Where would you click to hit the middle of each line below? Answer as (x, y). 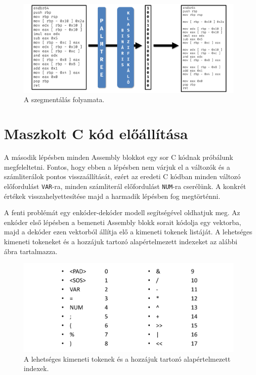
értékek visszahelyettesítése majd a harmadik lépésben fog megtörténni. (112, 196)
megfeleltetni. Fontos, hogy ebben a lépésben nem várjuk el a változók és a (117, 167)
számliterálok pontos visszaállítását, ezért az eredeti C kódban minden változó (122, 176)
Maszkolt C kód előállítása (96, 133)
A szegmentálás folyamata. (64, 99)
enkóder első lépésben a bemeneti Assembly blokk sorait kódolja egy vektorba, (123, 222)
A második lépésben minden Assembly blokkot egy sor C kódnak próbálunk (119, 157)
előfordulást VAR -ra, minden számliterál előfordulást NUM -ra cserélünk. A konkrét (125, 186)
